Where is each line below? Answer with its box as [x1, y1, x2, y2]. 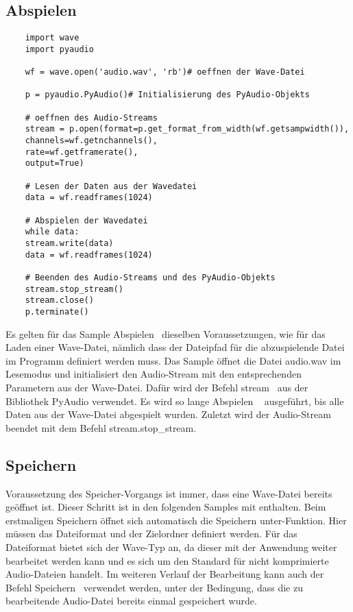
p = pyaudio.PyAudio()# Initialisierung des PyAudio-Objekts [25, 90, 310, 100]
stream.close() [25, 295, 94, 306]
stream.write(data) [25, 238, 114, 249]
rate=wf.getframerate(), [25, 147, 138, 157]
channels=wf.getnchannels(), [25, 136, 158, 146]
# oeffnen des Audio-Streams [25, 112, 158, 123]
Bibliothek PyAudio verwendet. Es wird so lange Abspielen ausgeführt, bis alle [5, 393, 344, 408]
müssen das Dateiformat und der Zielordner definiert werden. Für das [5, 526, 297, 541]
